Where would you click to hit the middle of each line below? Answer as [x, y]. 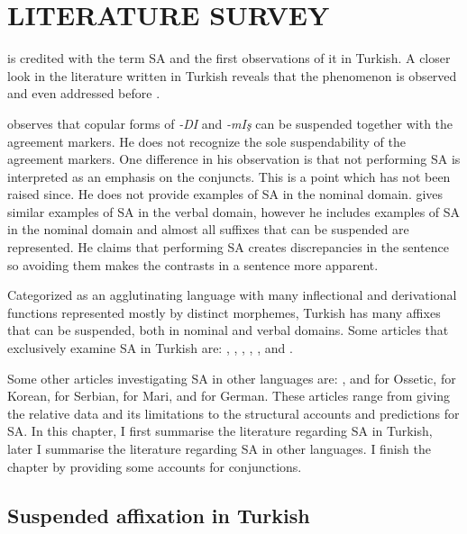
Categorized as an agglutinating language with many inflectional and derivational [232, 295]
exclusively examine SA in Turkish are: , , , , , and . [150, 348]
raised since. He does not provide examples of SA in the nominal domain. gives [225, 194]
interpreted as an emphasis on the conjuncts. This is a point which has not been [229, 176]
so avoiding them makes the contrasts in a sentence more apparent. [193, 264]
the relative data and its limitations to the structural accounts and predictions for [233, 413]
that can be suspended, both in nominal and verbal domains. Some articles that [228, 330]
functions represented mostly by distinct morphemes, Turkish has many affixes [224, 312]
